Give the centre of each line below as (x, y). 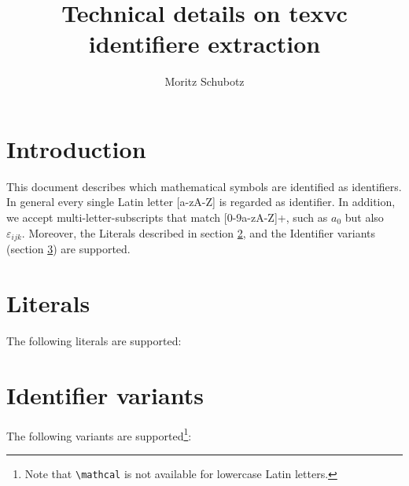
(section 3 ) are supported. (68, 249)
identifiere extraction (204, 44)
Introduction (76, 148)
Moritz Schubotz (204, 81)
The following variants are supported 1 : (99, 434)
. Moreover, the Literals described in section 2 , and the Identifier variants (198, 232)
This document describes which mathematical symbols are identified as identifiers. (204, 186)
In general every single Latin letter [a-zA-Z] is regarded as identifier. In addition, (201, 202)
